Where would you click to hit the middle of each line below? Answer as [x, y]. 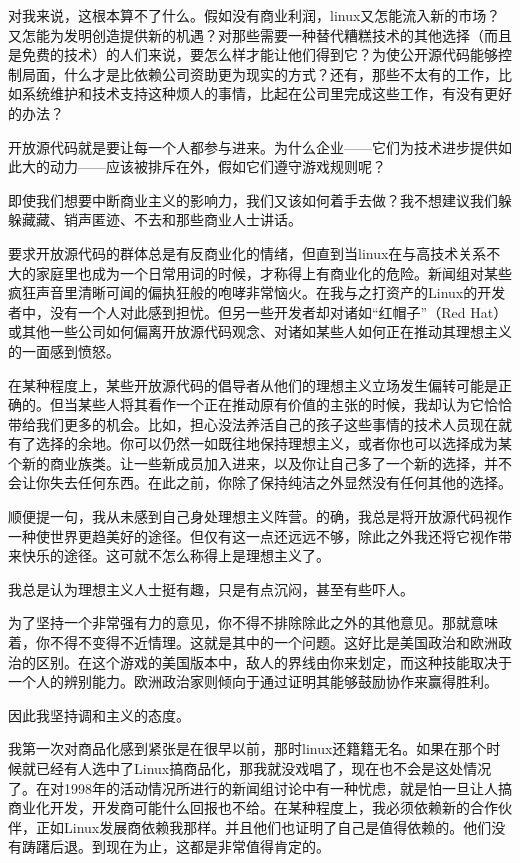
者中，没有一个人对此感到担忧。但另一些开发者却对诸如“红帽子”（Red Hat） [258, 311]
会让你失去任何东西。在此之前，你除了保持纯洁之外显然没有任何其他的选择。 [260, 482]
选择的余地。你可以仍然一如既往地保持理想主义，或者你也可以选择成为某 [273, 443]
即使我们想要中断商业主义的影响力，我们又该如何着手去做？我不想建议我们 [253, 199]
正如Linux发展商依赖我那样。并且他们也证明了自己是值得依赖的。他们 [263, 826]
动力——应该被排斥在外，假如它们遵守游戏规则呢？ [217, 166]
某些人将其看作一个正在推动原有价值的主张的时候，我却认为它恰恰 [294, 404]
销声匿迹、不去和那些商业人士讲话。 [182, 219]
